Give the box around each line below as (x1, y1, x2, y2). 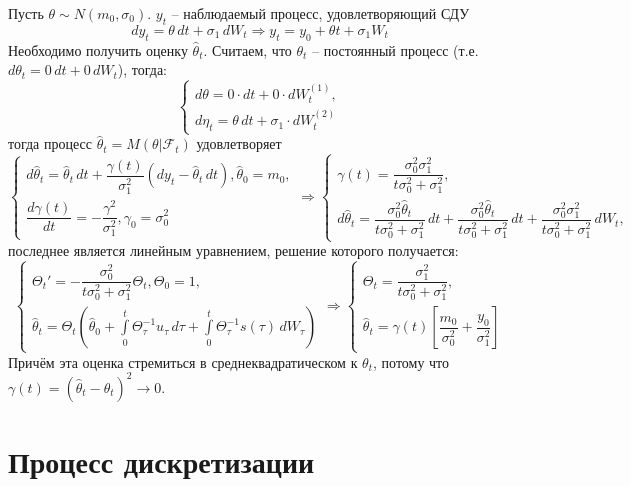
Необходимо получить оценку (8, 39, 188, 60)
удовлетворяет (196, 133, 282, 154)
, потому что (373, 351, 450, 372)
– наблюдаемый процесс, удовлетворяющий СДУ (171, 3, 470, 23)
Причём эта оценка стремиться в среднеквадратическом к (8, 351, 358, 372)
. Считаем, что (203, 39, 292, 60)
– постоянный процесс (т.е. (312, 39, 479, 60)
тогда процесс (8, 133, 92, 154)
